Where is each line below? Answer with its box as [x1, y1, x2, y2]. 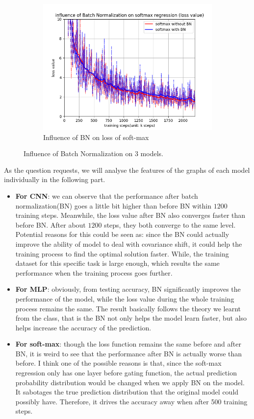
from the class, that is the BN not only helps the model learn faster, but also [15, 313, 247, 323]
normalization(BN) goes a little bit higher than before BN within [15, 200, 212, 210]
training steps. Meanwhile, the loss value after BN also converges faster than [15, 210, 246, 220]
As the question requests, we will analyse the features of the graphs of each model [4, 164, 250, 175]
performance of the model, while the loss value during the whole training [15, 293, 234, 303]
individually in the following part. [4, 174, 105, 185]
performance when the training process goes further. [15, 267, 173, 278]
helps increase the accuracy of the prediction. [15, 322, 152, 332]
